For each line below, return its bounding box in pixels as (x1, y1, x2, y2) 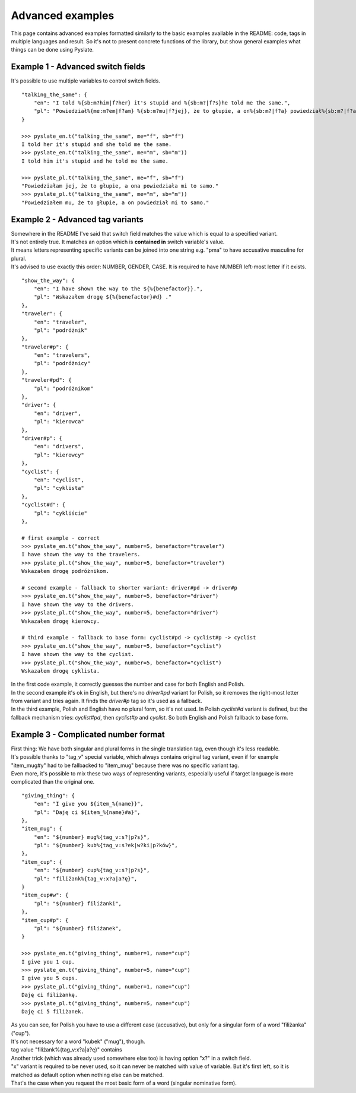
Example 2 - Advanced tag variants (11, 214, 144, 224)
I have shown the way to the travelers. (21, 551, 141, 558)
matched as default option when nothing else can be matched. (11, 1071, 164, 1078)
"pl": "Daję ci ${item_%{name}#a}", (33, 809, 141, 816)
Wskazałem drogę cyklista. (21, 667, 100, 674)
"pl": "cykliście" (33, 509, 88, 517)
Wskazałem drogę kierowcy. (21, 617, 100, 625)
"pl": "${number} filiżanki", (33, 900, 122, 907)
